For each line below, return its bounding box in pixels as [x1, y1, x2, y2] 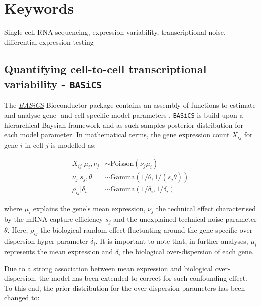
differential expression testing [4, 36, 94, 47]
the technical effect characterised [156, 203, 256, 214]
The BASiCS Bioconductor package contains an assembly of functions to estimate [4, 100, 256, 110]
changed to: [4, 292, 40, 303]
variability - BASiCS [4, 76, 102, 92]
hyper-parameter [37, 236, 88, 246]
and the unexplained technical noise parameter [113, 214, 257, 224]
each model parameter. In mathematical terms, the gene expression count [4, 129, 230, 140]
